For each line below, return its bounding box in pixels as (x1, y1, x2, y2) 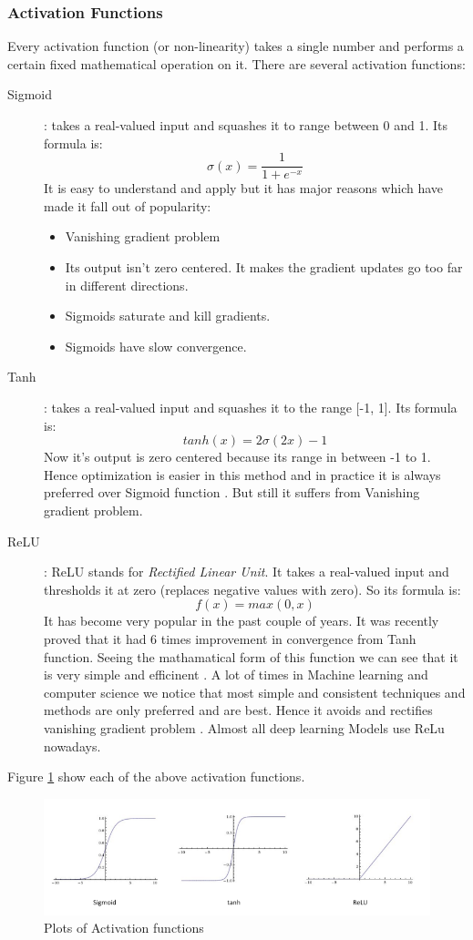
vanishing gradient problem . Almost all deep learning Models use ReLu (44, 718, 445, 737)
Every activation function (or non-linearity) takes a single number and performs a (7, 36, 464, 56)
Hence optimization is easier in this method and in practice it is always (44, 465, 441, 484)
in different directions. (65, 275, 189, 294)
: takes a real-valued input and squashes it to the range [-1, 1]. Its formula (44, 398, 458, 416)
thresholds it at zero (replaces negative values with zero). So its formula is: (44, 579, 461, 598)
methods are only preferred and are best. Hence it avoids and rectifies (44, 700, 433, 720)
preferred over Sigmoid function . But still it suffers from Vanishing (44, 483, 420, 502)
